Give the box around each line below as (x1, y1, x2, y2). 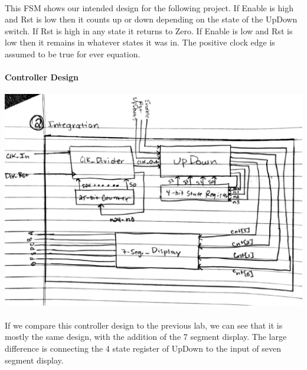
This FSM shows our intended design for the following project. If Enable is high (5, 1, 293, 14)
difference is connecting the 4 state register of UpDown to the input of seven (5, 342, 282, 355)
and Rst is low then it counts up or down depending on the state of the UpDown (5, 13, 298, 25)
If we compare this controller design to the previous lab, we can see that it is (5, 319, 283, 331)
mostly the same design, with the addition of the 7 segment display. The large (5, 330, 287, 343)
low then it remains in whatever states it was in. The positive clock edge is (5, 36, 275, 48)
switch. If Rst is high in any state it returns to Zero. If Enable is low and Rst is (5, 24, 293, 37)
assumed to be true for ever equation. (5, 47, 141, 60)
